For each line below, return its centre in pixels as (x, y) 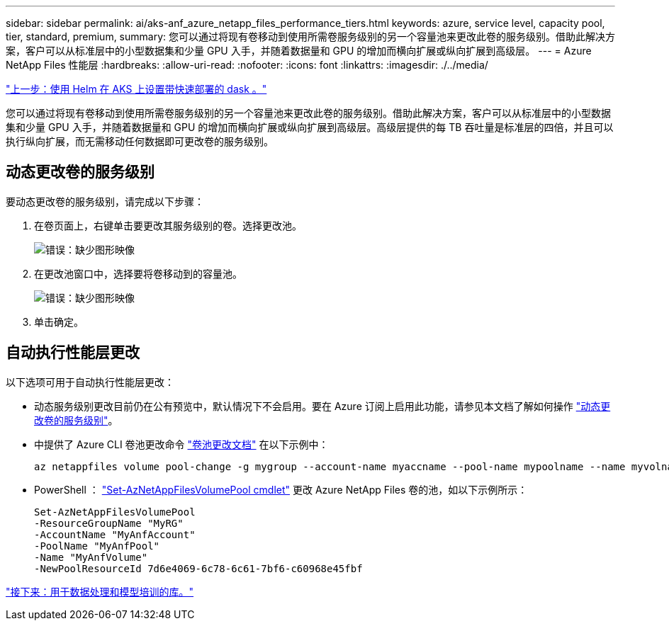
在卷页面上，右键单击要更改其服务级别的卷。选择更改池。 (168, 225)
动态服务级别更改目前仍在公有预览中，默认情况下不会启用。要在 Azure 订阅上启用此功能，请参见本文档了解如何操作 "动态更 (322, 406)
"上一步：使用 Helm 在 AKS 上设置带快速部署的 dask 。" (136, 89)
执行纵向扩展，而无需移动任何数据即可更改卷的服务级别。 (140, 141)
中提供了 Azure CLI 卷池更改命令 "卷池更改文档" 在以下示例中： (181, 444)
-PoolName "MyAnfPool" (97, 546)
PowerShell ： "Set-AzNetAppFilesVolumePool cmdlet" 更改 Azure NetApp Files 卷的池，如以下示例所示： (281, 489)
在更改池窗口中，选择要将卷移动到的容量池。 (138, 273)
